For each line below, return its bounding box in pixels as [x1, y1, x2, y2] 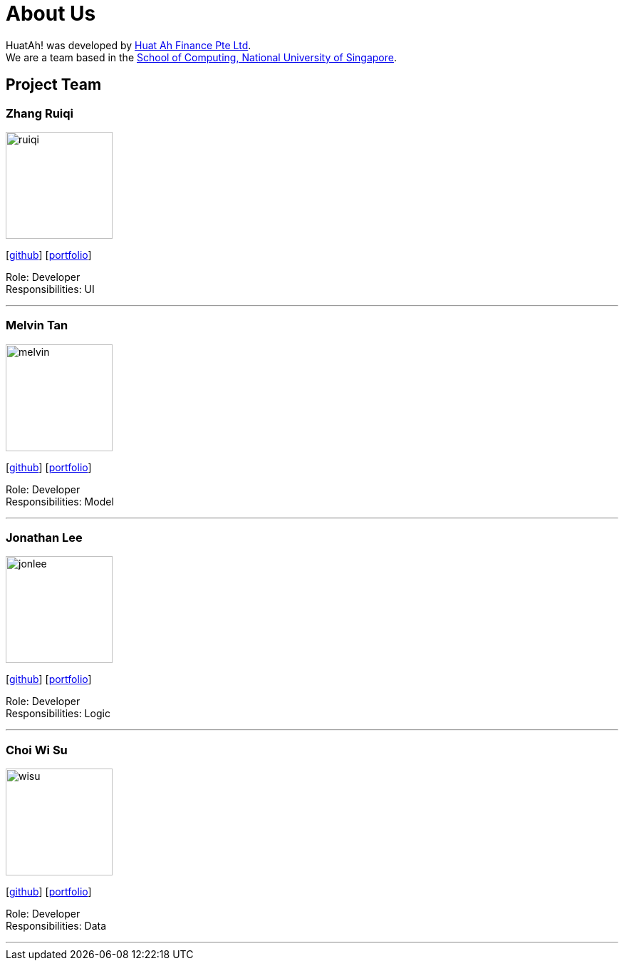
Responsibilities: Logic [6, 707, 110, 720]
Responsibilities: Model [6, 495, 114, 508]
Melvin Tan [6, 318, 68, 333]
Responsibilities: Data [6, 920, 107, 932]
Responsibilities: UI [6, 282, 95, 295]
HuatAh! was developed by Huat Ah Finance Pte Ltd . [6, 38, 251, 51]
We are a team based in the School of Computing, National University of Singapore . [6, 51, 397, 63]
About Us [6, 1, 96, 26]
